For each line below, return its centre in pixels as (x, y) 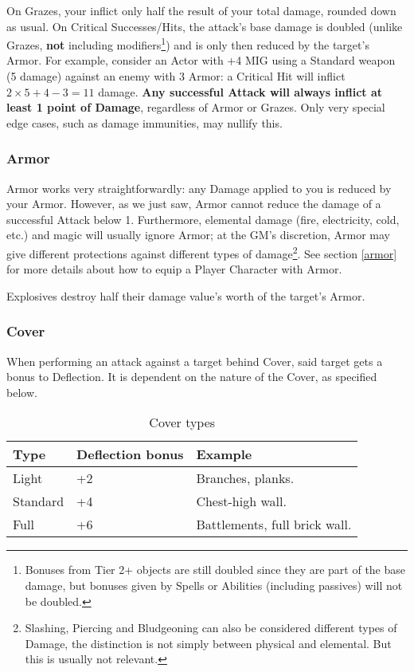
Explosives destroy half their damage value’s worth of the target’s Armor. (186, 295)
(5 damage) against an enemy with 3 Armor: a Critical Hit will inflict (176, 76)
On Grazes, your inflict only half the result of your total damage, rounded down (201, 10)
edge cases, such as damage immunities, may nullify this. (145, 122)
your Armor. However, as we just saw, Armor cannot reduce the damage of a (194, 204)
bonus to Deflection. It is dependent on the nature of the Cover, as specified (192, 377)
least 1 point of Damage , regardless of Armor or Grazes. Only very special (196, 107)
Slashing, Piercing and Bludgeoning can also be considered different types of (211, 628)
